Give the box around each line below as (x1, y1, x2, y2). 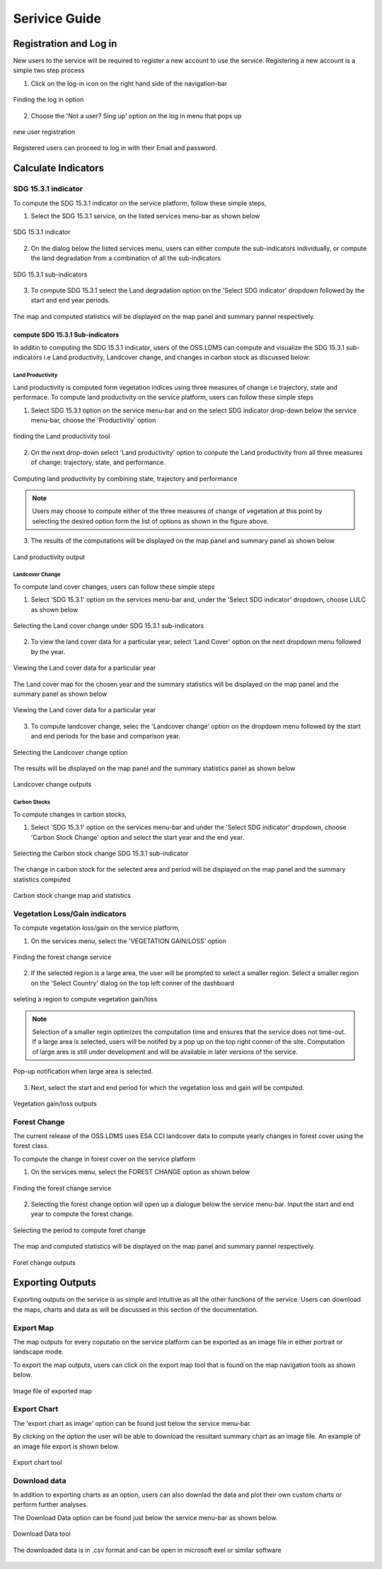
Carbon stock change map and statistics (13, 892, 131, 900)
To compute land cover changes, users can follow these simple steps (13, 582, 215, 591)
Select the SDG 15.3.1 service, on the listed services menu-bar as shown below (30, 211, 260, 220)
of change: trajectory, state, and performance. (30, 458, 166, 467)
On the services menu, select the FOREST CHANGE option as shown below (30, 1168, 250, 1176)
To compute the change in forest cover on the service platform (13, 1154, 196, 1163)
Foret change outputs (13, 1258, 76, 1266)
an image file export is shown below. (13, 1442, 120, 1451)
